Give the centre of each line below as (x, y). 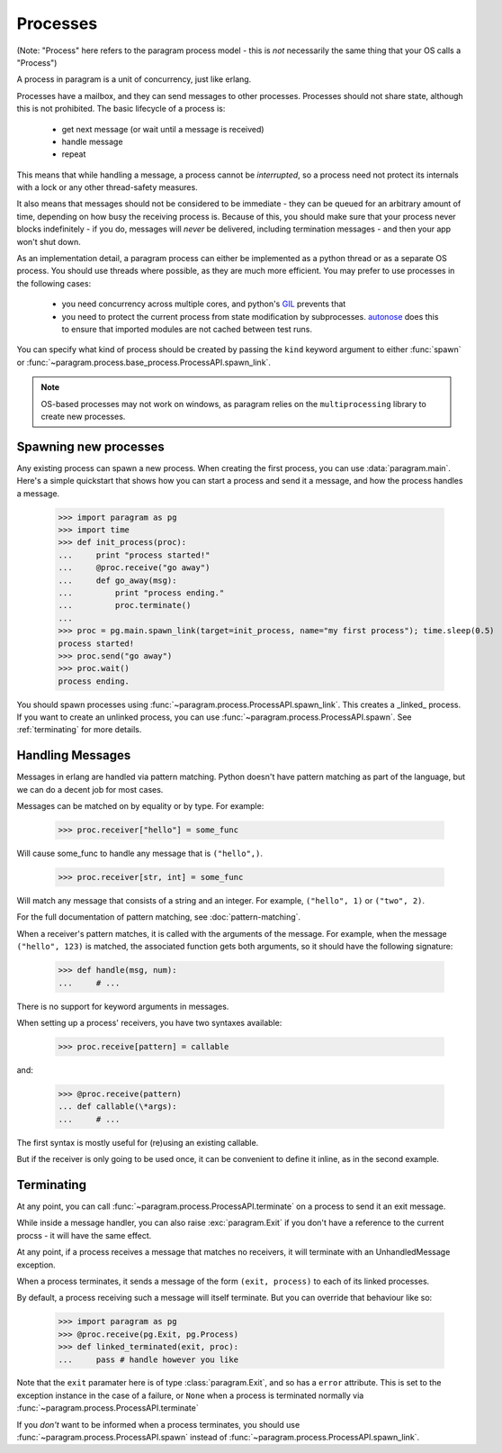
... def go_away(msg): (117, 580)
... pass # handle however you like (148, 1359)
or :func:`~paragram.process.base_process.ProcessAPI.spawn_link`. (144, 362)
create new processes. (83, 416)
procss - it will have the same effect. (84, 1235)
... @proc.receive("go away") (134, 568)
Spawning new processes (91, 446)
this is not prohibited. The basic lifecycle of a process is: (121, 109)
